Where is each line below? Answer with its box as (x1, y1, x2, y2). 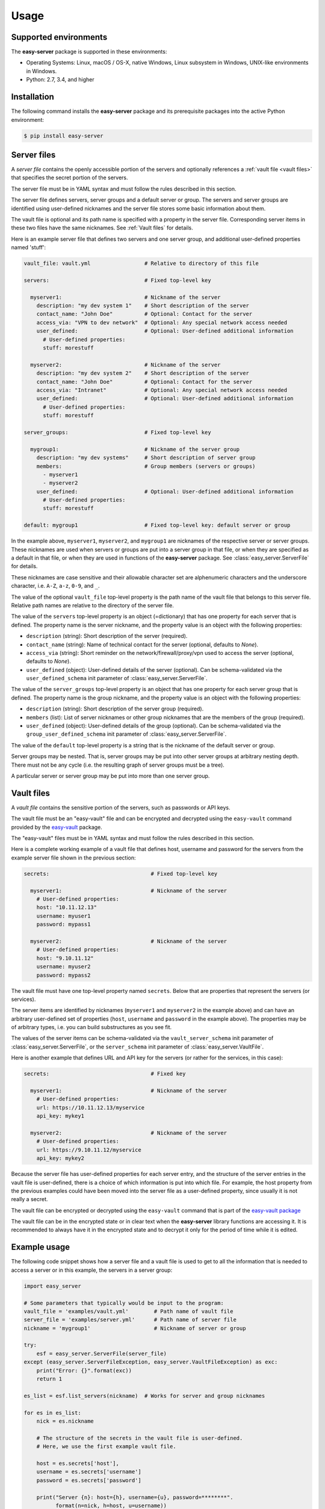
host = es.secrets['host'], (36, 1460, 120, 1467)
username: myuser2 (36, 963, 91, 970)
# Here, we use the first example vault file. (36, 1443, 177, 1450)
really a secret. (11, 1196, 48, 1203)
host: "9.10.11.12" (36, 954, 94, 962)
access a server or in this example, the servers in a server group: (11, 1266, 173, 1274)
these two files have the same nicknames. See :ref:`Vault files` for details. (11, 224, 193, 232)
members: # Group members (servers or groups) (36, 462, 256, 470)
